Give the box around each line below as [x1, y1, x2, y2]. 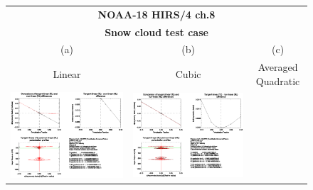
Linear [53, 67, 81, 82]
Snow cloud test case [105, 24, 208, 39]
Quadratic [255, 73, 300, 88]
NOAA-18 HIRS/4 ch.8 [97, 6, 216, 21]
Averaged [258, 60, 298, 74]
